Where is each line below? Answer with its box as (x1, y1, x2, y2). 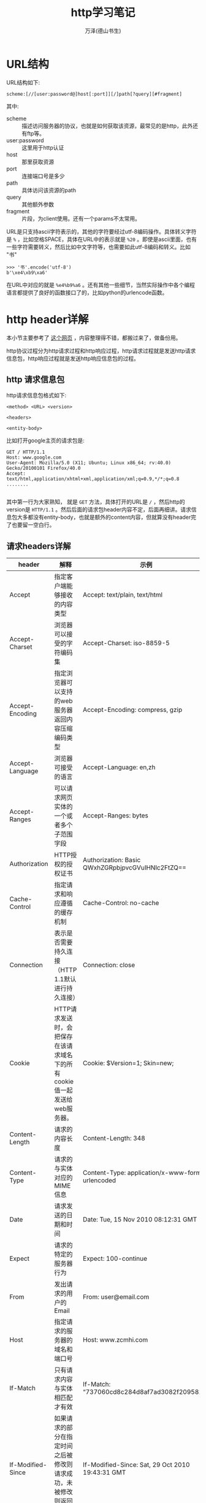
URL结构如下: (6, 78, 40, 86)
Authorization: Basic (82, 856, 141, 865)
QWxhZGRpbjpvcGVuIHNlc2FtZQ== (82, 863, 187, 872)
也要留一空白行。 (11, 521, 55, 529)
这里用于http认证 (21, 143, 64, 151)
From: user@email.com (82, 1293, 150, 1301)
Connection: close (82, 961, 135, 969)
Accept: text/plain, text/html (82, 591, 163, 599)
